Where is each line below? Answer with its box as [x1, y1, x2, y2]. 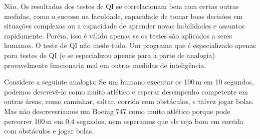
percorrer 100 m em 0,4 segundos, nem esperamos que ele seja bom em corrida [4, 115, 243, 126]
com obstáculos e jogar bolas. [4, 125, 94, 136]
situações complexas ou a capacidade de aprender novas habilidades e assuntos [4, 20, 245, 31]
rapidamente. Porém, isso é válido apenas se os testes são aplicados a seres [4, 30, 232, 40]
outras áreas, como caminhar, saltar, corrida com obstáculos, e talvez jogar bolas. [4, 96, 254, 106]
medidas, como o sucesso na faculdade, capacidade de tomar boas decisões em [4, 10, 243, 21]
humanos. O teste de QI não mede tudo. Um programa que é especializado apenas [4, 40, 256, 50]
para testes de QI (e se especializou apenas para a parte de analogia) [4, 49, 215, 60]
